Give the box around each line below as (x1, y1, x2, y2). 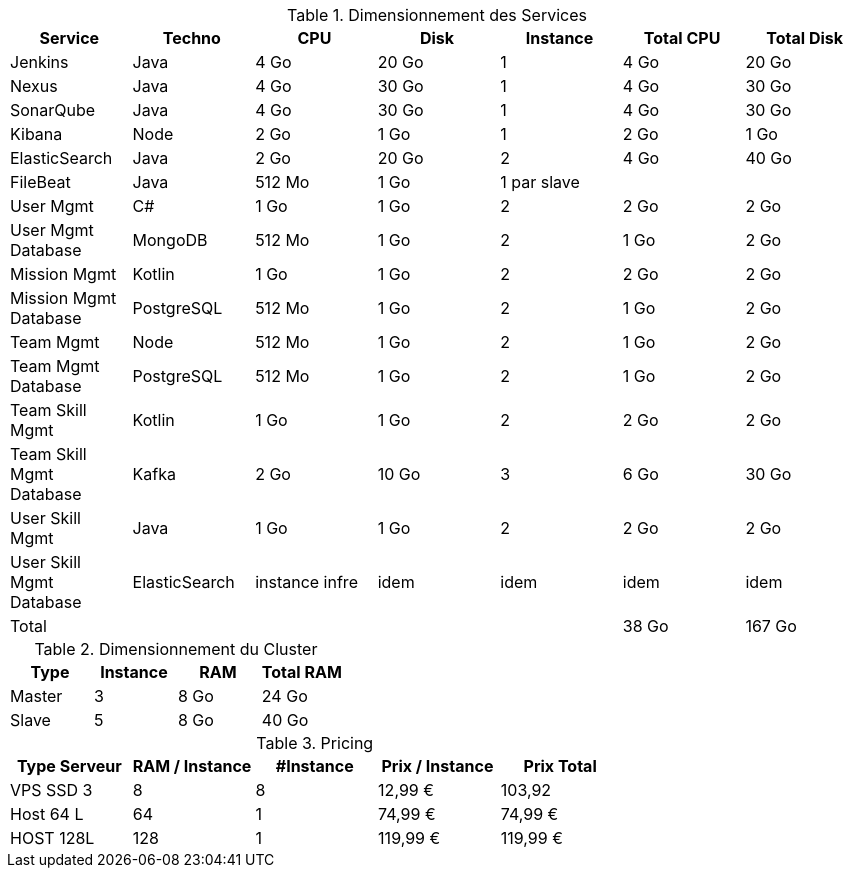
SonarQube (10, 100, 96, 120)
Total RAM (261, 662, 342, 682)
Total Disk (766, 28, 844, 48)
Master (10, 686, 63, 706)
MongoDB (132, 230, 208, 250)
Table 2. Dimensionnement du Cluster (34, 639, 318, 659)
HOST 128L (10, 828, 95, 848)
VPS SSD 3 (10, 780, 93, 800)
